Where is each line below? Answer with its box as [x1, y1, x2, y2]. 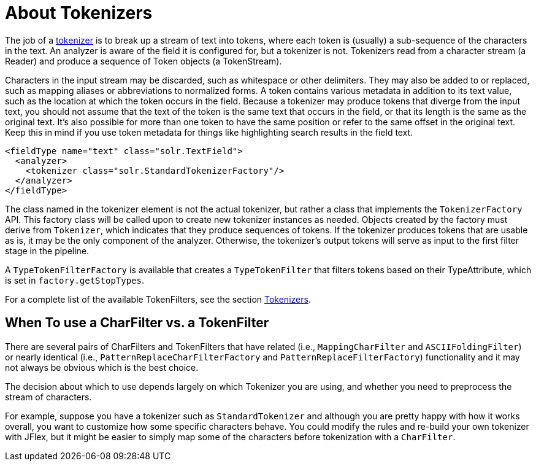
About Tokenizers [5, 2, 153, 23]
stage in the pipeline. [5, 245, 90, 256]
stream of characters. [5, 391, 92, 402]
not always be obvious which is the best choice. [5, 362, 199, 373]
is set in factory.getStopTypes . [5, 274, 145, 285]
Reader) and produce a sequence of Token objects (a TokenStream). [5, 55, 282, 66]
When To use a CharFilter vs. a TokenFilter [5, 315, 269, 331]
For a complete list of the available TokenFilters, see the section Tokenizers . [5, 293, 311, 305]
